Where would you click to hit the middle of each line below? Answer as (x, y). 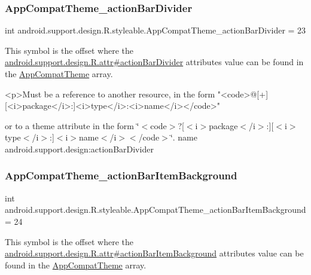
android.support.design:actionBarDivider (79, 149)
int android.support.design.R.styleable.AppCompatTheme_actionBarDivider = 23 (155, 30)
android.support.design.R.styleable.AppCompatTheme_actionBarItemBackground (155, 210)
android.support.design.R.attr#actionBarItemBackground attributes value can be (154, 253)
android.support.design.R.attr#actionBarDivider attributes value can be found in (154, 62)
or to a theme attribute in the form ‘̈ (72, 125)
